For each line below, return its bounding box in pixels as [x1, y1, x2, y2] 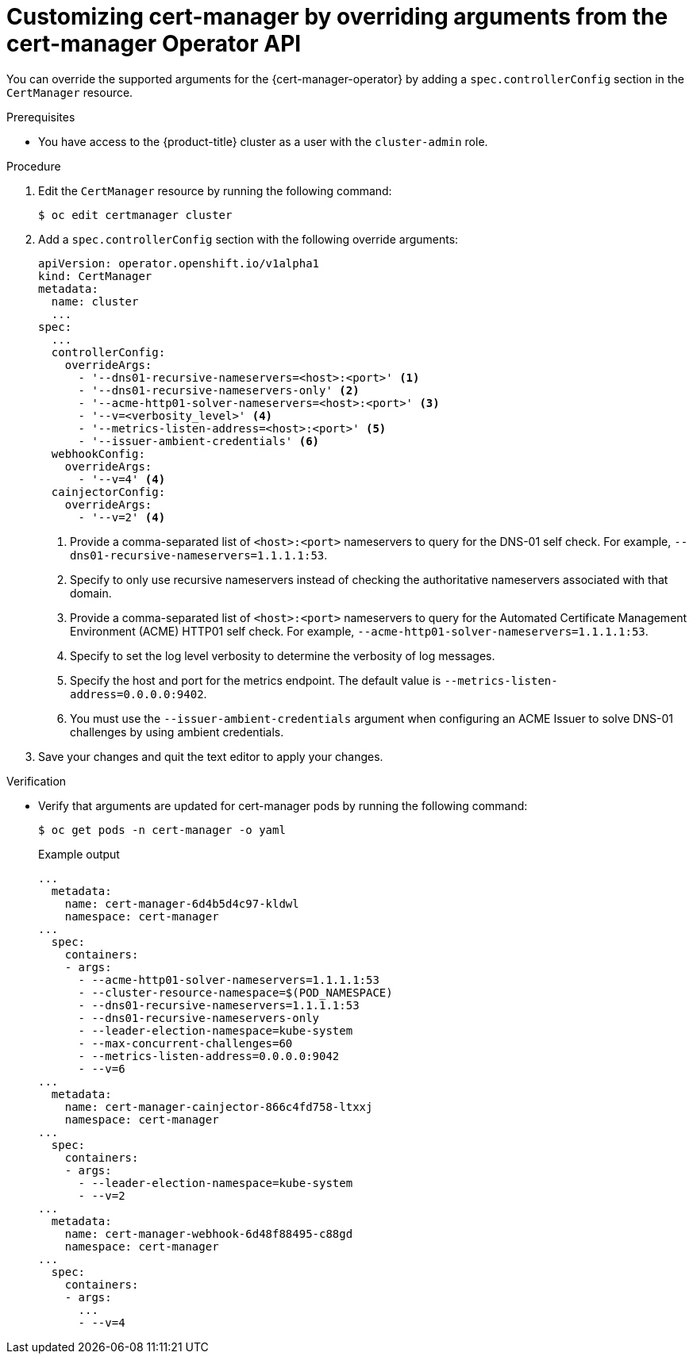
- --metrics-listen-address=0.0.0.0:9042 [78, 1049, 340, 1062]
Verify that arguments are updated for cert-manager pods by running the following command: [38, 798, 528, 813]
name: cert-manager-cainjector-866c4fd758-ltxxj [64, 1100, 373, 1113]
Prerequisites [6, 109, 75, 124]
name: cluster [51, 294, 139, 308]
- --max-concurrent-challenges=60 [78, 1036, 293, 1050]
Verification [6, 774, 67, 788]
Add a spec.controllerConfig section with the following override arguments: [38, 232, 459, 246]
